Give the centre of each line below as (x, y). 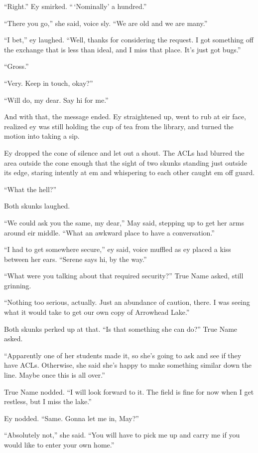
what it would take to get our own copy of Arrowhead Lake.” (97, 312)
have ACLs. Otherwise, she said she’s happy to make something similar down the (128, 365)
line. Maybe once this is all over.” (55, 375)
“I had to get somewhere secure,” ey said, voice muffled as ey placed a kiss (118, 249)
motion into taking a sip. (42, 136)
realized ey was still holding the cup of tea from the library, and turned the (119, 126)
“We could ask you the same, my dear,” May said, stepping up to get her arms (124, 222)
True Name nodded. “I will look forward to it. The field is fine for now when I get (129, 391)
